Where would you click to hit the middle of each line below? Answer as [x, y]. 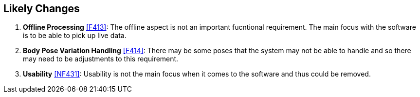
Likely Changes [42, 9]
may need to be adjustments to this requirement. [101, 59]
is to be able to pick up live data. [75, 36]
